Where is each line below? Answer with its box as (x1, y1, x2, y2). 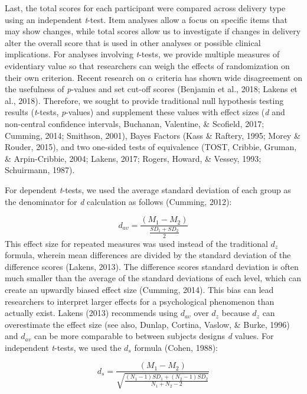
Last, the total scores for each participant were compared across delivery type (5, 2, 286, 14)
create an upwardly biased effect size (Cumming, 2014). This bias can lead (5, 283, 274, 295)
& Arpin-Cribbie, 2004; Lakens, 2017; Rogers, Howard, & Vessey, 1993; (5, 152, 262, 164)
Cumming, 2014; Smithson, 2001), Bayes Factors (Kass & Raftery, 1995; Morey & (5, 129, 301, 141)
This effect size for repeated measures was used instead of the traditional (5, 237, 268, 249)
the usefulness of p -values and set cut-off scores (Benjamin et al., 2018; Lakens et (5, 83, 298, 95)
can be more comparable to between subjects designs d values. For (34, 330, 274, 342)
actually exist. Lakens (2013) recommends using (5, 307, 178, 319)
